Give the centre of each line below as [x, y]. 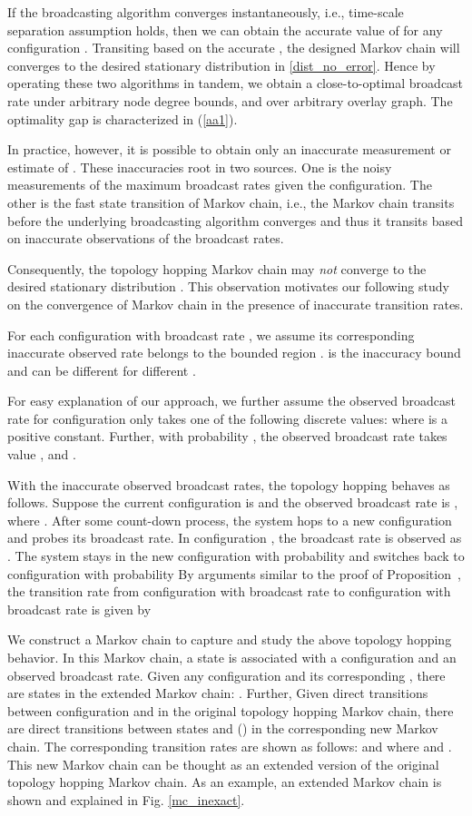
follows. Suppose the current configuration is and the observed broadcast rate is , [233, 502]
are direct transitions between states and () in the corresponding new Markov [223, 728]
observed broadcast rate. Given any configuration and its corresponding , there [226, 675]
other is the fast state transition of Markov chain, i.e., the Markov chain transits [231, 202]
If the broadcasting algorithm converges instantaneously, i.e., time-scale [206, 12]
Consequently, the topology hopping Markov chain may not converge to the [217, 268]
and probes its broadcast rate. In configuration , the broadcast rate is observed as [235, 538]
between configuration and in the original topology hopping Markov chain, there [231, 710]
